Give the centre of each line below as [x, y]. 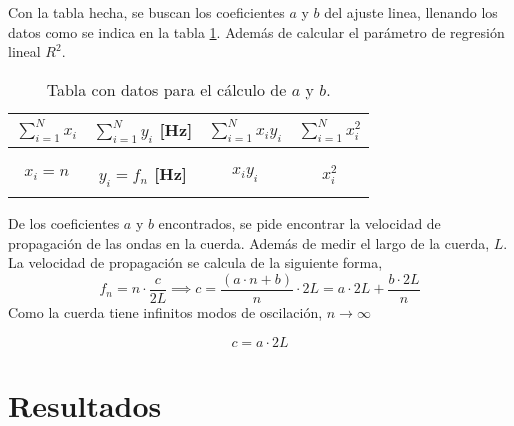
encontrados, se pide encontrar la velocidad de [299, 223]
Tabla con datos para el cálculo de [166, 89]
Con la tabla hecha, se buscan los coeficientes [146, 12]
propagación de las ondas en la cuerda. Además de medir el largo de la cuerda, [249, 242]
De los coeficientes [64, 223]
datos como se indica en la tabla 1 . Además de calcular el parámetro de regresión [256, 31]
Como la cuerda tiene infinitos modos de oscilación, [165, 312]
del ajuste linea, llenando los [411, 12]
